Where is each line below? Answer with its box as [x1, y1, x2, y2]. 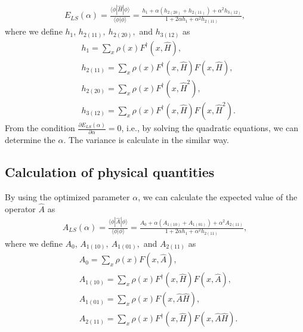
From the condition [5, 122, 75, 134]
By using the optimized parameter [5, 191, 130, 203]
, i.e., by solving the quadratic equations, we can [121, 122, 299, 134]
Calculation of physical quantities [5, 163, 215, 181]
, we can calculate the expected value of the [138, 191, 298, 203]
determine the [5, 134, 55, 146]
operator [5, 203, 36, 215]
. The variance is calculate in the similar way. [63, 134, 229, 146]
